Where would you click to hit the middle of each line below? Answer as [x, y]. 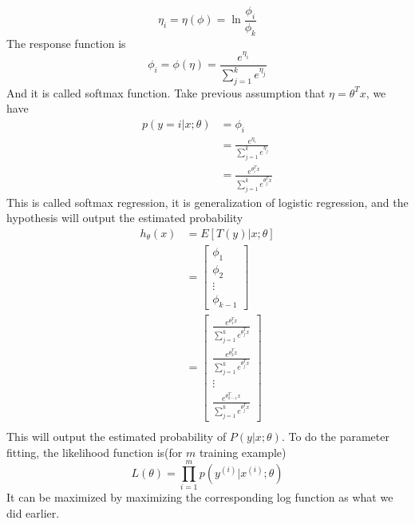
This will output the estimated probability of [117, 437]
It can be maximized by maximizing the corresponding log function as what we [200, 497]
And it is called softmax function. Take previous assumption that [166, 92]
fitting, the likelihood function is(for [95, 452]
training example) [243, 452]
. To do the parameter [335, 437]
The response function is [66, 43]
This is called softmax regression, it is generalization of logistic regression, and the [207, 202]
